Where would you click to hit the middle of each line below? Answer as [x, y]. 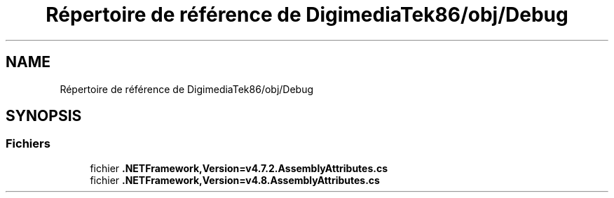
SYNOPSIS [44, 116]
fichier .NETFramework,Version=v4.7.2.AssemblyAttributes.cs [239, 168]
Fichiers [28, 144]
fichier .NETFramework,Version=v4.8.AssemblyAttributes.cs [235, 180]
